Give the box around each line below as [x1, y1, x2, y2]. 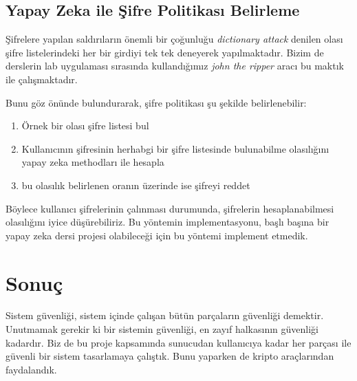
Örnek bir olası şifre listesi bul [21, 118, 149, 133]
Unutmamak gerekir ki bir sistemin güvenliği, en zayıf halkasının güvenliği [6, 322, 318, 336]
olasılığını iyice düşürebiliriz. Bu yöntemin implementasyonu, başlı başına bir [6, 215, 329, 229]
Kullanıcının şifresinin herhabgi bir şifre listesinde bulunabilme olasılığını [21, 141, 329, 155]
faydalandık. [6, 362, 57, 376]
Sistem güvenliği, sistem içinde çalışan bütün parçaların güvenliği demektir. [6, 308, 324, 323]
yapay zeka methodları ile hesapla [21, 155, 164, 169]
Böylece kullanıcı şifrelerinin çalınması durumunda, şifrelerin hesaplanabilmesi [6, 201, 334, 215]
